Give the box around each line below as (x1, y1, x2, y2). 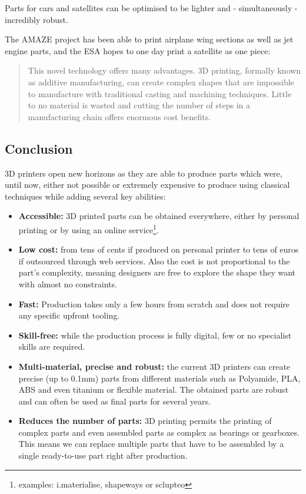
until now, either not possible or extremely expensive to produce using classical (5, 178, 290, 191)
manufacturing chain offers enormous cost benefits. (28, 110, 211, 122)
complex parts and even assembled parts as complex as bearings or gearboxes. (18, 426, 300, 438)
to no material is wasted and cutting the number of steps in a (28, 99, 250, 111)
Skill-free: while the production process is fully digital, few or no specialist (18, 329, 292, 341)
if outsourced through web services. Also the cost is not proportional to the (18, 254, 290, 267)
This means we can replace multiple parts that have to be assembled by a (18, 437, 284, 450)
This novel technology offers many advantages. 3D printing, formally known (28, 64, 301, 77)
